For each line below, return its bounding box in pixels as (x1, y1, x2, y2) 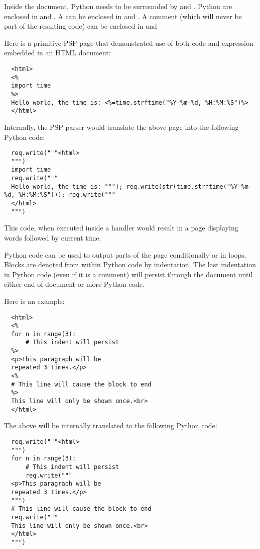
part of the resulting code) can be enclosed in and (4, 21, 157, 31)
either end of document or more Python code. (4, 279, 145, 289)
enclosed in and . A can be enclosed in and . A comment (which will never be (4, 11, 242, 21)
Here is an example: (4, 295, 65, 306)
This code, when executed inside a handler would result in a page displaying (4, 222, 238, 233)
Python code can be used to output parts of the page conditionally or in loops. (4, 249, 246, 260)
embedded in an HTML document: (4, 47, 111, 58)
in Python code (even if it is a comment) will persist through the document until (4, 269, 253, 279)
